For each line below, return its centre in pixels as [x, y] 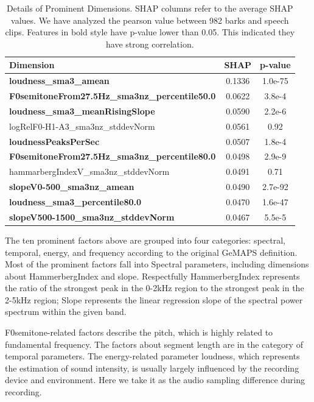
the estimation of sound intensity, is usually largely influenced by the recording [152, 368]
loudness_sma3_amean [59, 81]
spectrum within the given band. [66, 312]
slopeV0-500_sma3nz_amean [72, 187]
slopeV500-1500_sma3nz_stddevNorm [92, 217]
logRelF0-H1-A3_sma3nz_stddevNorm [82, 126]
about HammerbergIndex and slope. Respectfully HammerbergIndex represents [152, 276]
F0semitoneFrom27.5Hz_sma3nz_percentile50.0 [113, 96]
